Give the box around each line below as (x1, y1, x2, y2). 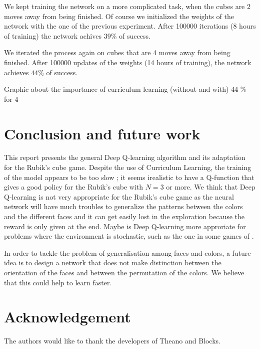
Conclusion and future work (4, 123, 200, 143)
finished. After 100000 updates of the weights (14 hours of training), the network (4, 57, 251, 67)
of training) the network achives (4, 30, 101, 41)
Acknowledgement (4, 306, 131, 327)
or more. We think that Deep (166, 182, 255, 192)
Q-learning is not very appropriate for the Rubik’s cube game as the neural (4, 191, 234, 202)
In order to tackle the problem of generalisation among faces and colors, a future (4, 247, 251, 258)
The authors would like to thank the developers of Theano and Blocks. (4, 335, 220, 346)
